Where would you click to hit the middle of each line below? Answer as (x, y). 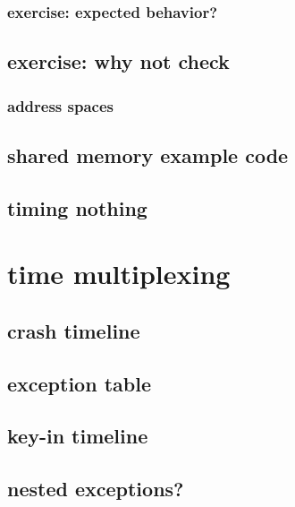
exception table (79, 383)
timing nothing (77, 207)
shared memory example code (148, 155)
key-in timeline (78, 436)
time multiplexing (119, 274)
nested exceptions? (96, 489)
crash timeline (74, 330)
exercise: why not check (118, 61)
